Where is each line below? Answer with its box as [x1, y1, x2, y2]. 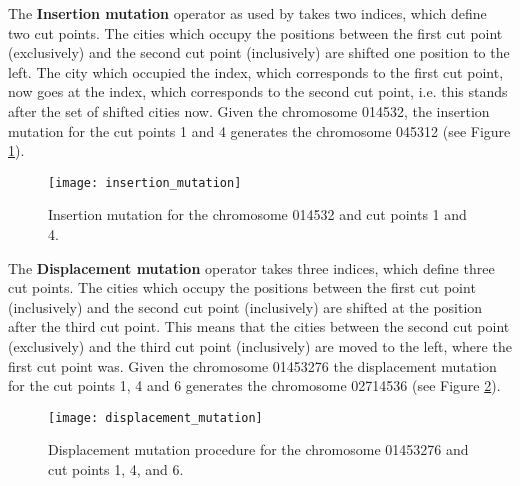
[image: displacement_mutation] [48, 410, 263, 425]
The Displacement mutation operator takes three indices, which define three [8, 257, 495, 278]
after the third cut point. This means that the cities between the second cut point [8, 316, 510, 337]
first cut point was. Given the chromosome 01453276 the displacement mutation [8, 355, 497, 376]
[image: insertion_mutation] [48, 175, 242, 190]
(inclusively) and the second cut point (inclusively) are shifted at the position [8, 296, 483, 317]
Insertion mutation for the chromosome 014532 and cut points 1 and [48, 204, 467, 225]
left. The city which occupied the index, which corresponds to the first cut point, [8, 61, 504, 82]
